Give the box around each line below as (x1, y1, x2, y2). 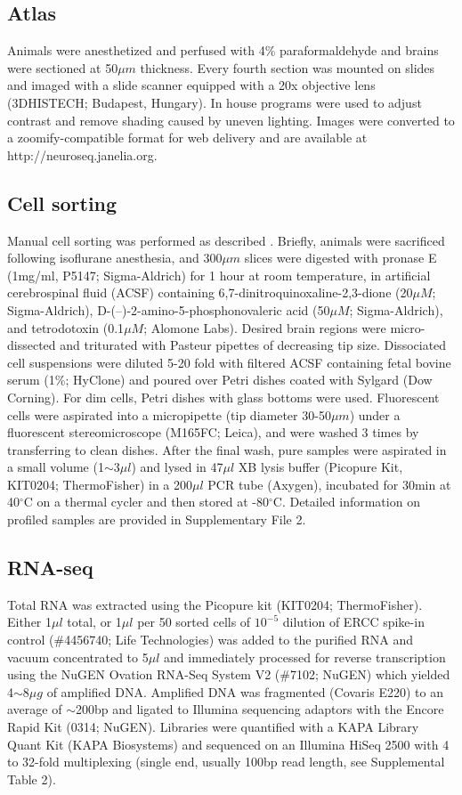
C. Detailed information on (272, 492, 420, 511)
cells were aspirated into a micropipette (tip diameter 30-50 (7, 405, 331, 424)
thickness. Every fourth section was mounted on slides (140, 58, 435, 77)
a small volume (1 (7, 458, 104, 476)
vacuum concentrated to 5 (7, 647, 149, 666)
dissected (7, 336, 56, 354)
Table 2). (7, 769, 56, 788)
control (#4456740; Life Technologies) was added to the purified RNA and (7, 630, 414, 649)
